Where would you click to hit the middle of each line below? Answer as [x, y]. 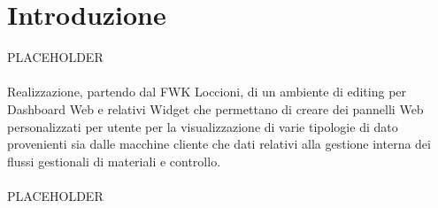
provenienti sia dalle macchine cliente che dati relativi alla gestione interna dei [219, 144]
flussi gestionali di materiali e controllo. [114, 161]
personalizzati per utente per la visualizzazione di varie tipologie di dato [203, 126]
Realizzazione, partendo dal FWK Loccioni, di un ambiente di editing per [207, 92]
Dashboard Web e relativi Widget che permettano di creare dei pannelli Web [215, 108]
